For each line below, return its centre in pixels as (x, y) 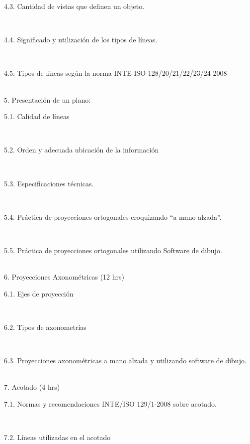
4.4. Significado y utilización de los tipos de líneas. (81, 40)
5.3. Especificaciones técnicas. (49, 183)
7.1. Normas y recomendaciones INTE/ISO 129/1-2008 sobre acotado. (110, 403)
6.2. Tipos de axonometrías (45, 327)
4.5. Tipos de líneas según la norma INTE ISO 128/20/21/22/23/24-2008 (116, 73)
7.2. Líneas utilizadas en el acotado (57, 437)
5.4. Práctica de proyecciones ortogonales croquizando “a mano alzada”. (113, 217)
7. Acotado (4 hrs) (32, 387)
